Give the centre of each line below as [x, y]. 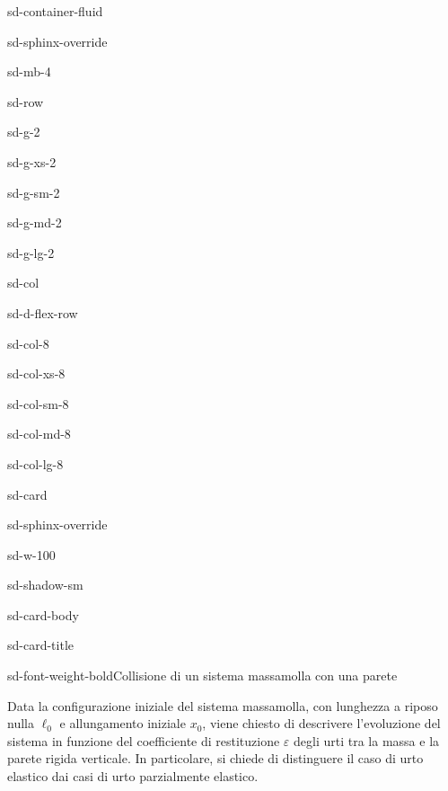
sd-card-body [43, 614]
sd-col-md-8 [39, 434]
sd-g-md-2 [35, 222]
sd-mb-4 [29, 71]
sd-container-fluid [55, 11]
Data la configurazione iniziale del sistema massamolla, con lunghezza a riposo [223, 705]
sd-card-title [41, 645]
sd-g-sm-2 [34, 192]
